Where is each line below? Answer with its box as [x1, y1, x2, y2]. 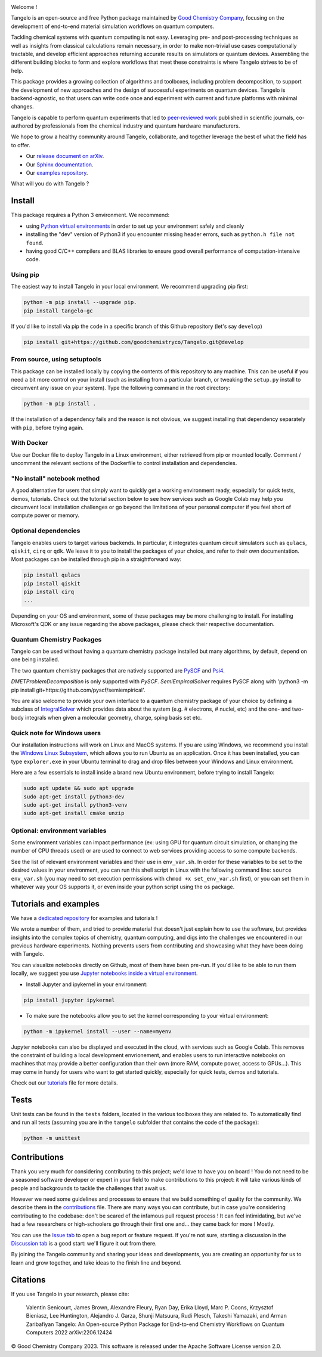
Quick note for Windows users [11, 729, 101, 737]
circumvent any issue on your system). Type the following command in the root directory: [11, 385, 231, 392]
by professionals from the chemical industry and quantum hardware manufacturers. [35, 122, 240, 129]
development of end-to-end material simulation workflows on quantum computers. [11, 23, 215, 30]
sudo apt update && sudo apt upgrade [23, 785, 134, 792]
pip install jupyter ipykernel [23, 996, 116, 1003]
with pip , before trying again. [11, 424, 84, 431]
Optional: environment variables [11, 826, 107, 835]
